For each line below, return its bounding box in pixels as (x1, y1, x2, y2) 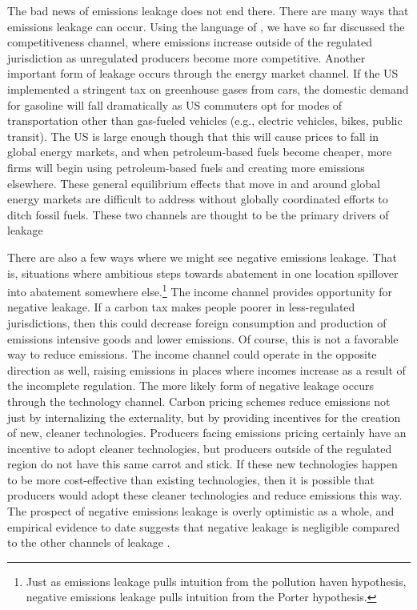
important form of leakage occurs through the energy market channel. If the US (7, 65, 399, 82)
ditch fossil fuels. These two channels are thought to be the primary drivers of (7, 206, 389, 223)
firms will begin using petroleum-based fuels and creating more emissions (7, 159, 365, 175)
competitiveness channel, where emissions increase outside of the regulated (7, 34, 372, 50)
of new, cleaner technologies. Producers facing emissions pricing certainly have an (7, 424, 407, 441)
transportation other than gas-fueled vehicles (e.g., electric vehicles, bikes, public (7, 112, 403, 129)
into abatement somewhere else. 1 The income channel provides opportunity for (7, 281, 393, 299)
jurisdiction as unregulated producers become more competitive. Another (7, 49, 366, 66)
